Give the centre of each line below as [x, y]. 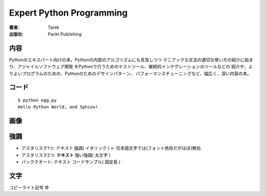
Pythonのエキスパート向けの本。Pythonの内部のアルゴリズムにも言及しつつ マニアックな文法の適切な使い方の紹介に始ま [131, 60]
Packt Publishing [65, 34]
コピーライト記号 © [29, 188]
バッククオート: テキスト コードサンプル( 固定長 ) [71, 162]
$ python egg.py [37, 100]
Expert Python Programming [68, 13]
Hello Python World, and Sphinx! [58, 107]
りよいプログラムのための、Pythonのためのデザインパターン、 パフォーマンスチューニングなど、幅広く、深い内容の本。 [130, 73]
